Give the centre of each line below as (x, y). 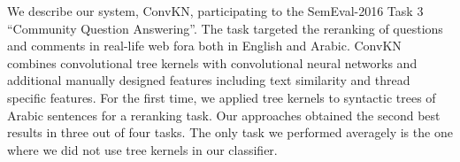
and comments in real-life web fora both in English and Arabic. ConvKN (204, 46)
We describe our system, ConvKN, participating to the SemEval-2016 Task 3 (215, 11)
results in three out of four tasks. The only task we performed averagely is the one (230, 132)
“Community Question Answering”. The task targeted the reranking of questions (225, 28)
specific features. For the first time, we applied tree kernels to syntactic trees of (222, 97)
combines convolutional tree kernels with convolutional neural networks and (212, 62)
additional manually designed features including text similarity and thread (209, 80)
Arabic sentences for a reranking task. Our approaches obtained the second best (224, 115)
